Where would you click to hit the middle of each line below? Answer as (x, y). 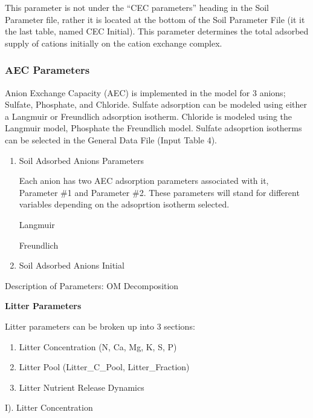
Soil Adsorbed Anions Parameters (82, 160)
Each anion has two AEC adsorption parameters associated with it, (144, 181)
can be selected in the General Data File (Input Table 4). (111, 139)
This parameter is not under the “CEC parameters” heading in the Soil (137, 7)
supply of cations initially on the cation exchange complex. (114, 43)
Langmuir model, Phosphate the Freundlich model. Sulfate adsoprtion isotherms (153, 128)
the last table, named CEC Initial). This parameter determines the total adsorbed (157, 31)
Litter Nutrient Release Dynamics (82, 387)
